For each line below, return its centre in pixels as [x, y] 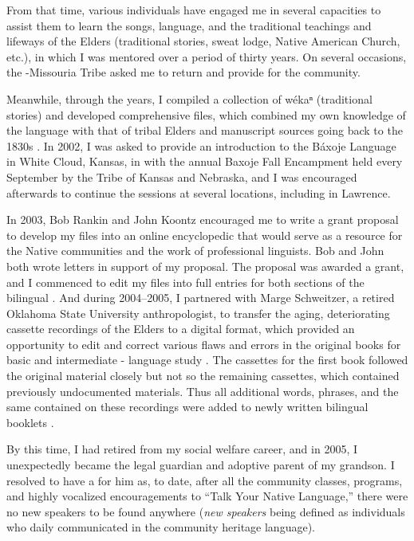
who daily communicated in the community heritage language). [161, 527]
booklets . [30, 422]
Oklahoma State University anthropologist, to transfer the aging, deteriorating [198, 313]
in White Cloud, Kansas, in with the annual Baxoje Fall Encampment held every [205, 161]
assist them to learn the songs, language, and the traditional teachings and [189, 25]
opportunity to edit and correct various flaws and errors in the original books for [204, 344]
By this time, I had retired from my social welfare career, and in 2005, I [182, 449]
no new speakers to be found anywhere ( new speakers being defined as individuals [206, 511]
